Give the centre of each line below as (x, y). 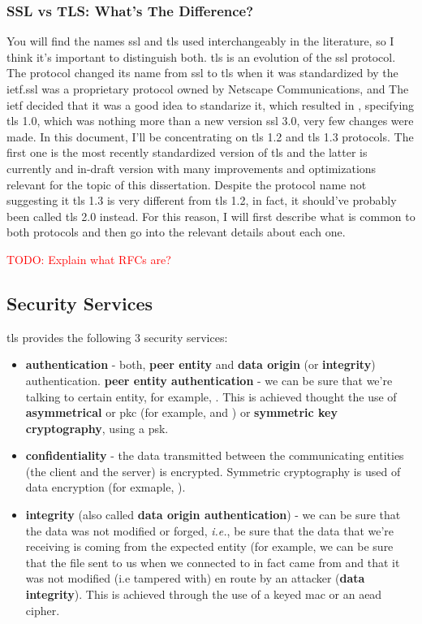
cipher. (43, 610)
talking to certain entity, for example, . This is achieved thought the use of (211, 396)
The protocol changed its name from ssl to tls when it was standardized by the (202, 73)
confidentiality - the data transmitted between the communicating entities (215, 455)
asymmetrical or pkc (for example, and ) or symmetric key (181, 412)
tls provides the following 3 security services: (117, 337)
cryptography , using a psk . (97, 428)
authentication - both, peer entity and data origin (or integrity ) (200, 364)
